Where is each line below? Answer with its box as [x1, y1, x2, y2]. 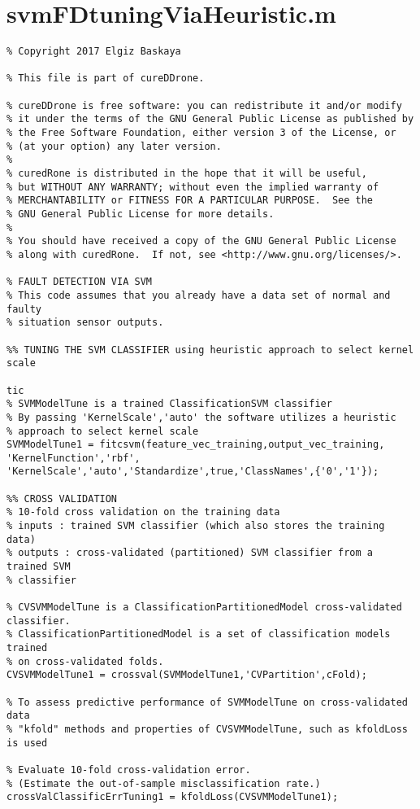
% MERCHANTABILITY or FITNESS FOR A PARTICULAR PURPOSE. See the [6, 195, 374, 207]
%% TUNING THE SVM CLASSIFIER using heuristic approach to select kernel [6, 343, 414, 356]
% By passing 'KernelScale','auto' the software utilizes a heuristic [6, 411, 396, 423]
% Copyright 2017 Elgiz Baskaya [6, 46, 181, 58]
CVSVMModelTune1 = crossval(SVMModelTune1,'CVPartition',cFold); [6, 669, 367, 681]
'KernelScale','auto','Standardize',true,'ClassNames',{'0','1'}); [6, 466, 379, 478]
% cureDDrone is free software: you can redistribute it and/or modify [6, 99, 402, 112]
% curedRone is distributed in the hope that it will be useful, [6, 168, 367, 180]
